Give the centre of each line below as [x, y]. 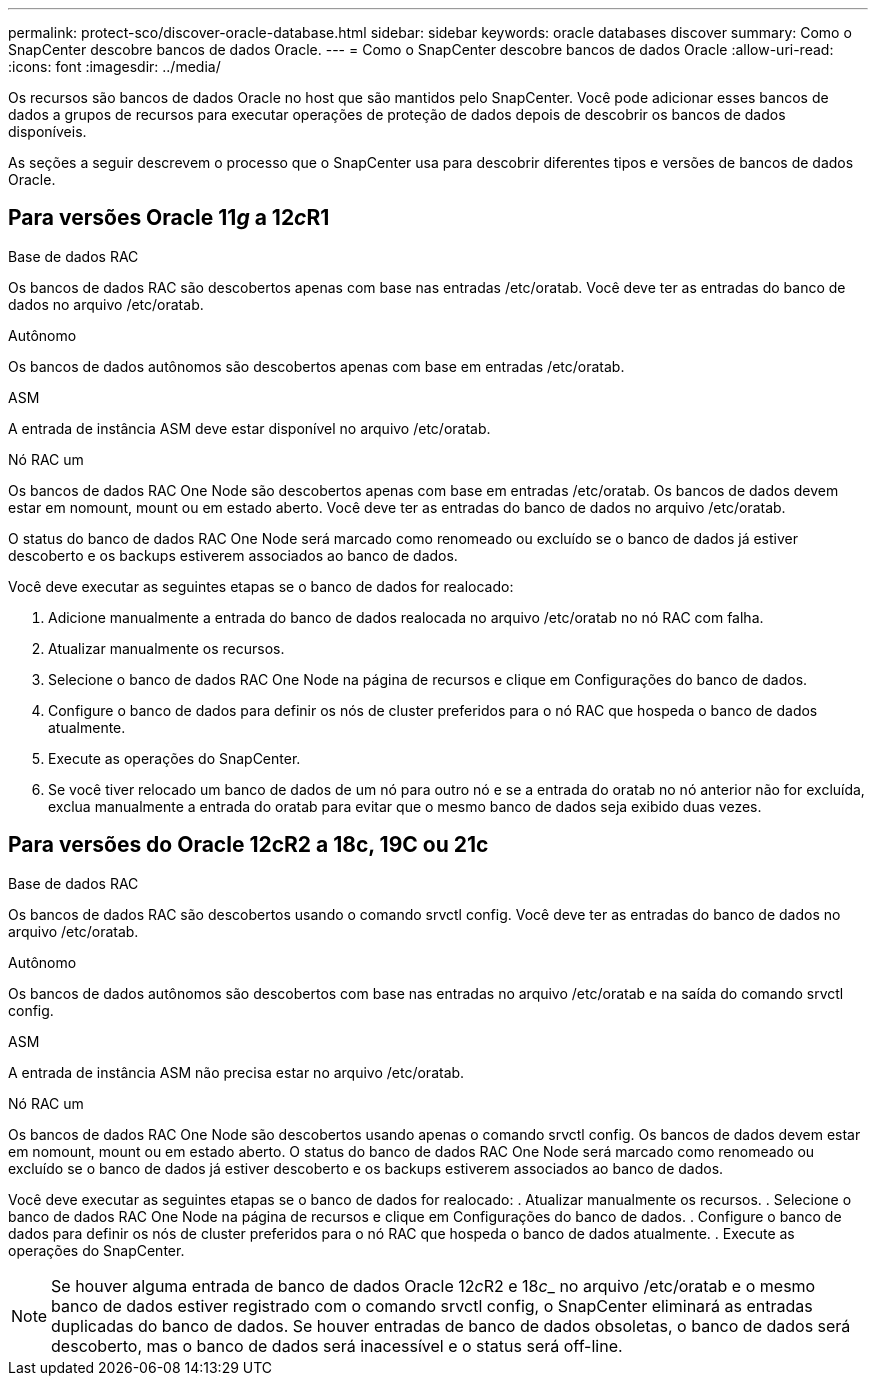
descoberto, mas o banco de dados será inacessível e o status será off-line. [337, 1345]
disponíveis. [47, 131]
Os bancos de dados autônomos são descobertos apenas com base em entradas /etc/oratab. [316, 366]
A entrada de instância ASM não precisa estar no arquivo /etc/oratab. [236, 1072]
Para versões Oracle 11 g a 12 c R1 [169, 218]
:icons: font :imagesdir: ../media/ [114, 66]
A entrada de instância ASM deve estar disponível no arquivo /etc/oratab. [249, 428]
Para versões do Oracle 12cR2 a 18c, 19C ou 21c [248, 845]
